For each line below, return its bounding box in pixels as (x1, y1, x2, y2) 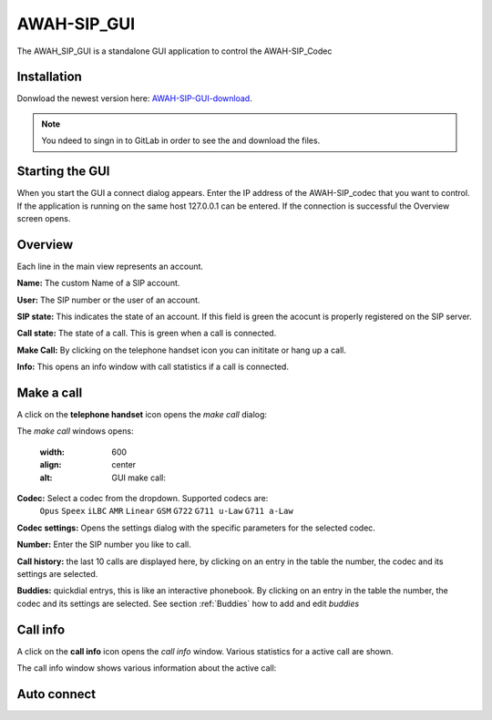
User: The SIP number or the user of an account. (16, 294, 200, 305)
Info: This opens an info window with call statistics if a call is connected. (16, 361, 289, 373)
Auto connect (16, 686, 97, 702)
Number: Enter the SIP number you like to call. (16, 539, 191, 550)
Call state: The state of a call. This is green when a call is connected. (16, 328, 277, 339)
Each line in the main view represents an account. (16, 261, 204, 272)
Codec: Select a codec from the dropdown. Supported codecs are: (16, 493, 269, 504)
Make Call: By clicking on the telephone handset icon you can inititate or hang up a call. (16, 345, 346, 355)
